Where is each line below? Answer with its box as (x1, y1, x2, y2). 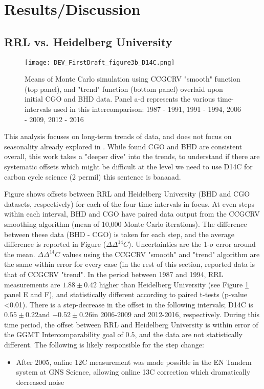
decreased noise (16, 376, 64, 387)
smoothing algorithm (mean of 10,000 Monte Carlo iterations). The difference (4, 218, 247, 229)
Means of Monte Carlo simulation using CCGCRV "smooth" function (25, 73, 240, 84)
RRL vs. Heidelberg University (4, 33, 172, 49)
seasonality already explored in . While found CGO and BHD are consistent (4, 141, 243, 151)
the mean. (4, 248, 35, 259)
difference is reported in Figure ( (4, 239, 106, 249)
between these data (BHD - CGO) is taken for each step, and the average (4, 228, 234, 239)
